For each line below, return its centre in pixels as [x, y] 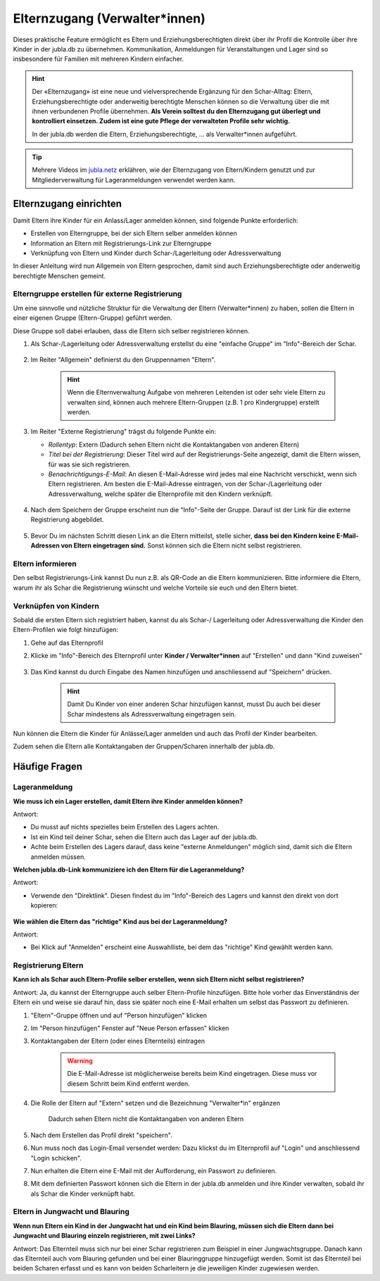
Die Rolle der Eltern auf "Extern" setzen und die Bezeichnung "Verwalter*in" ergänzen [156, 1103]
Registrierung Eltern [48, 965]
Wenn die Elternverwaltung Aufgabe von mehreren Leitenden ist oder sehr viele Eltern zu [196, 392]
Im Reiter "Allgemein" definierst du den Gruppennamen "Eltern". [123, 360]
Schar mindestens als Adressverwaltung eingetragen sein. [152, 714]
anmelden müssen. [58, 857]
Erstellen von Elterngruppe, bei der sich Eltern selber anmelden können [134, 233]
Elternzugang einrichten [68, 203]
